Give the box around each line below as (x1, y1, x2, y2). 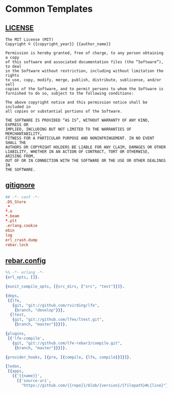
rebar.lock (5, 242, 29, 247)
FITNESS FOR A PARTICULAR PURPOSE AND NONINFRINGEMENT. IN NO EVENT (5, 136, 155, 141)
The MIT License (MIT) (5, 37, 54, 42)
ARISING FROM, (5, 154, 36, 159)
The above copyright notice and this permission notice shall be (5, 100, 147, 105)
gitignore (5, 181, 35, 190)
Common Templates (5, 3, 93, 15)
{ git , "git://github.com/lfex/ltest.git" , (12, 317, 104, 322)
